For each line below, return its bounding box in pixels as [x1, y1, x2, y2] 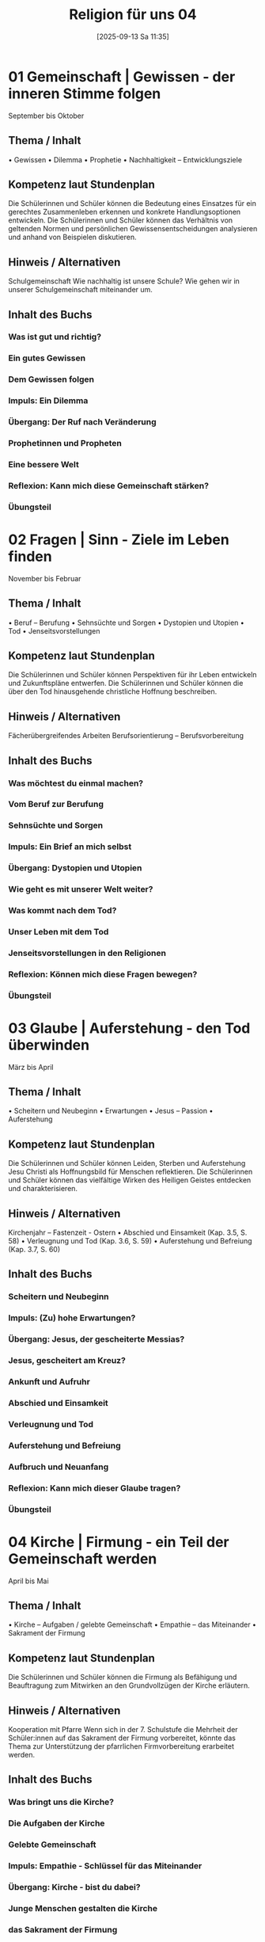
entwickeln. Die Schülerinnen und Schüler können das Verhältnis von [8, 215, 233, 225]
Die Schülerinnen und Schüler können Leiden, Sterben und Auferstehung [8, 1159, 246, 1168]
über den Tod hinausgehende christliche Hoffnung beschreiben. [8, 687, 218, 696]
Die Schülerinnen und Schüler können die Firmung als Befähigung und [8, 1673, 237, 1682]
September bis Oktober [8, 111, 85, 120]
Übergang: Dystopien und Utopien [8, 862, 142, 874]
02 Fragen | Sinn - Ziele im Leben [8, 531, 229, 548]
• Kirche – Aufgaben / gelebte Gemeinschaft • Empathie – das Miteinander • [8, 1620, 257, 1629]
